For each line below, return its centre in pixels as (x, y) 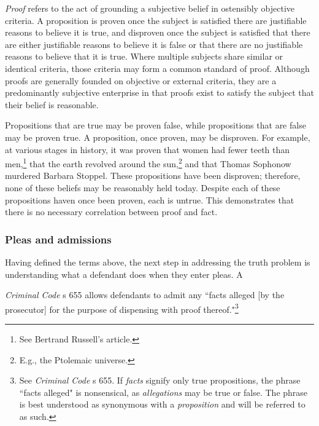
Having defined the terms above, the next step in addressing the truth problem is (158, 262)
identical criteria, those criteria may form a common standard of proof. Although (157, 68)
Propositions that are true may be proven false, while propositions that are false (156, 125)
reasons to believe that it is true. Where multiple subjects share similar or (144, 56)
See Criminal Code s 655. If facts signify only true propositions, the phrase (160, 380)
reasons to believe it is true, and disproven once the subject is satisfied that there (158, 32)
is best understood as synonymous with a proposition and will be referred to (162, 404)
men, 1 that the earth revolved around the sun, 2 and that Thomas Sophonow (148, 163)
